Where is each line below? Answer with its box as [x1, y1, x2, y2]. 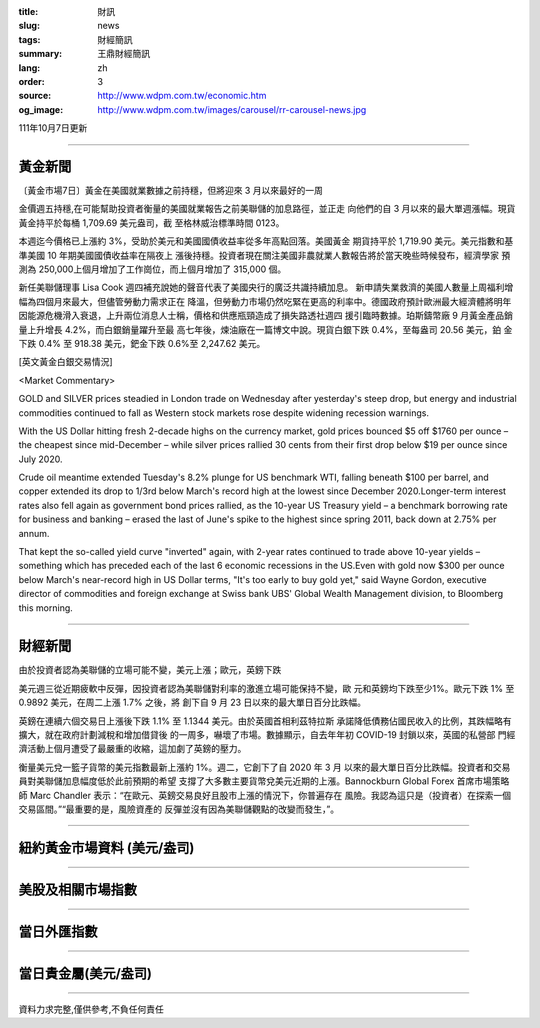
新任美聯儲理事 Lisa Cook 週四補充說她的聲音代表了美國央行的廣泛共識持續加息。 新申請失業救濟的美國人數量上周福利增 [18, 281, 514, 294]
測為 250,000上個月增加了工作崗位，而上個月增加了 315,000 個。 [18, 263, 287, 275]
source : [18, 90, 52, 102]
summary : [18, 48, 63, 60]
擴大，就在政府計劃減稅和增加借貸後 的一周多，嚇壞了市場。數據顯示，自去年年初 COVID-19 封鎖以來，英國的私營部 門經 [18, 729, 516, 741]
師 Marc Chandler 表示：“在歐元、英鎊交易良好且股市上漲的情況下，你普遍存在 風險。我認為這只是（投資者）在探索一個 [18, 789, 512, 801]
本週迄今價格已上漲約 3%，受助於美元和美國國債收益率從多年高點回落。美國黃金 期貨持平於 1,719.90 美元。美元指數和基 [18, 235, 514, 247]
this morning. [18, 601, 74, 614]
